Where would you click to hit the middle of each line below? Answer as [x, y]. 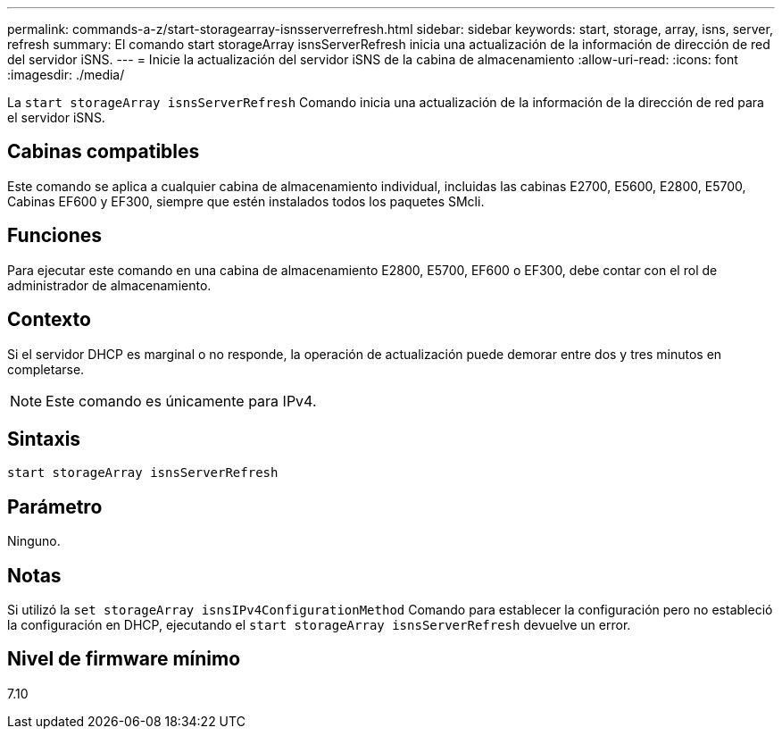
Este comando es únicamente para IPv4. [181, 401]
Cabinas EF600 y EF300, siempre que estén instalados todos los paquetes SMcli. [246, 201]
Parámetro [55, 506]
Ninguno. [34, 541]
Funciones [55, 236]
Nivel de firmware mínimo [124, 659]
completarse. [46, 369]
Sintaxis [44, 439]
